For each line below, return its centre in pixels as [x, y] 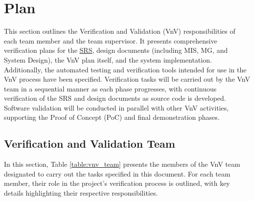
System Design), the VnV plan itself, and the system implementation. [108, 59]
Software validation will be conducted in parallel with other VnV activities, [116, 107]
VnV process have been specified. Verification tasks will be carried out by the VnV [127, 79]
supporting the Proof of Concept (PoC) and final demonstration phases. [112, 117]
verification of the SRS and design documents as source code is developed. [115, 98]
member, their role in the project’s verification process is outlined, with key [117, 183]
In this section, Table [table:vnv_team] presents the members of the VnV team [122, 164]
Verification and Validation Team [90, 144]
